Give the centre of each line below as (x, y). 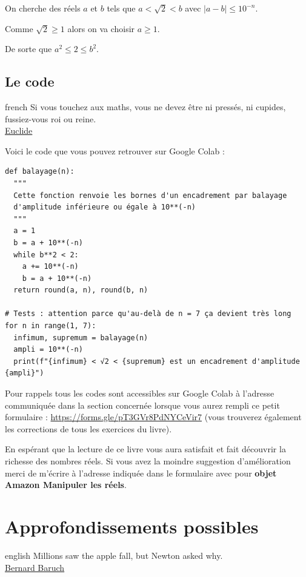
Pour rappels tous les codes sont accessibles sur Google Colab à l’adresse (140, 393)
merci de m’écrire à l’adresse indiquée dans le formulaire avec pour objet (141, 473)
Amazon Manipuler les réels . (66, 485)
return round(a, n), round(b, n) (81, 290)
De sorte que (28, 49)
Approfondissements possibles (132, 526)
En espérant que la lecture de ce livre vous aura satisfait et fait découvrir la (145, 449)
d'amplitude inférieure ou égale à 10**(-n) (105, 207)
